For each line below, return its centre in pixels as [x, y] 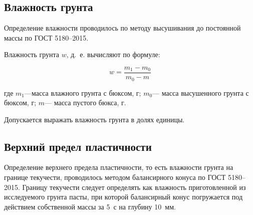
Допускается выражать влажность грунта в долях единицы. [94, 119]
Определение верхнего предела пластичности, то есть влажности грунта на [119, 167]
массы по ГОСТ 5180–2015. [46, 37]
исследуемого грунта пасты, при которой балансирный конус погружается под [123, 197]
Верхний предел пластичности [78, 146]
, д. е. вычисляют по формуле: [113, 54]
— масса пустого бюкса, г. [85, 102]
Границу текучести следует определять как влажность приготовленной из [134, 187]
